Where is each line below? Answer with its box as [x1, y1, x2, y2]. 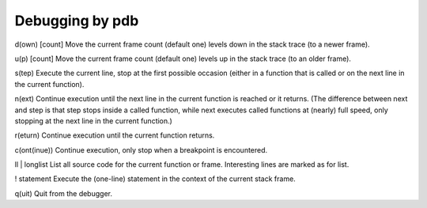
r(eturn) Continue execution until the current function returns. [14, 130, 215, 140]
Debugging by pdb [14, 12, 139, 29]
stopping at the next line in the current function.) [14, 115, 173, 126]
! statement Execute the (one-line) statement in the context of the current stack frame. [14, 174, 296, 183]
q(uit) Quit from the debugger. [14, 188, 112, 198]
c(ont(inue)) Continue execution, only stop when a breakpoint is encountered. [14, 145, 268, 154]
